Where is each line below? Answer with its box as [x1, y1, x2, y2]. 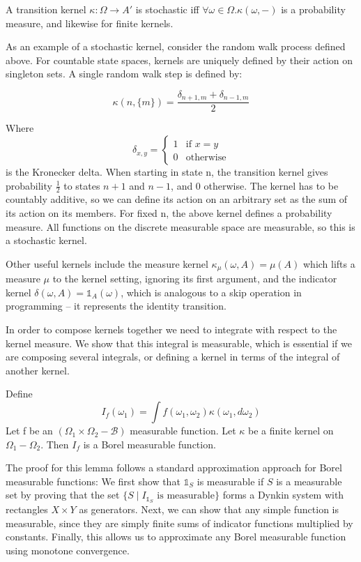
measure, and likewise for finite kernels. [6, 15, 174, 30]
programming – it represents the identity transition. [6, 298, 227, 313]
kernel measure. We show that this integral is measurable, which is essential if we [6, 335, 352, 350]
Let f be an [6, 423, 53, 438]
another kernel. [6, 363, 70, 377]
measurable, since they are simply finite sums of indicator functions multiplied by [6, 515, 353, 530]
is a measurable [276, 473, 342, 488]
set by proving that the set [6, 487, 120, 502]
